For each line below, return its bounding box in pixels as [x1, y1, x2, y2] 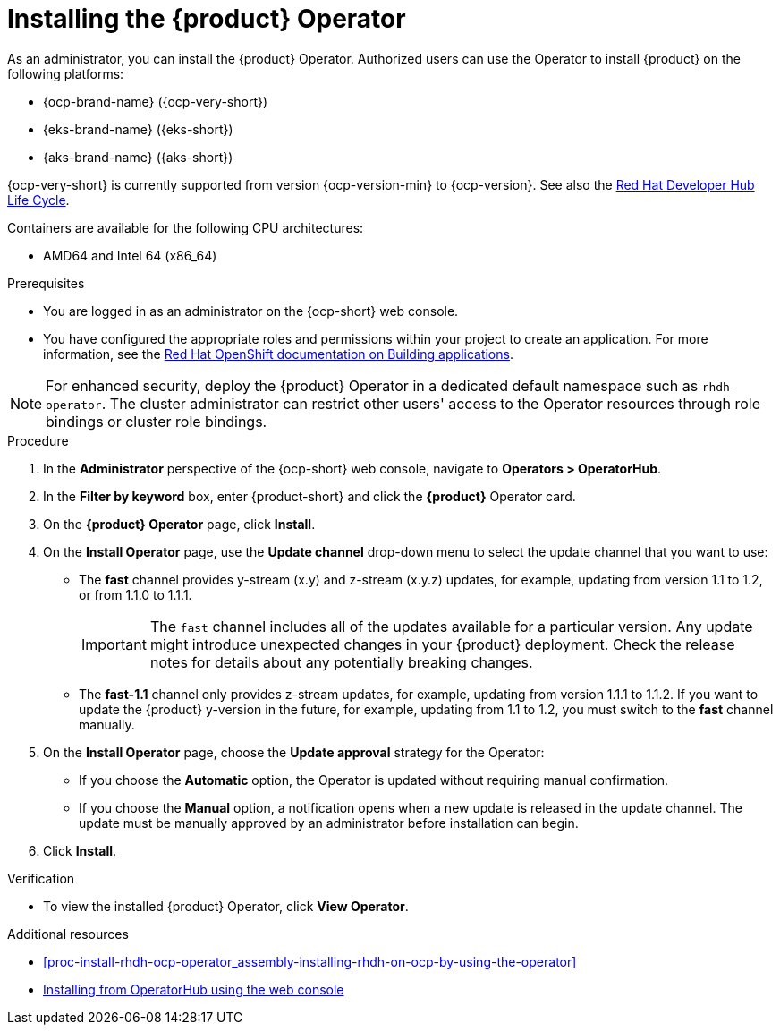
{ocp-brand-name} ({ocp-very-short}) [43, 93, 268, 109]
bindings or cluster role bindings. [46, 412, 267, 431]
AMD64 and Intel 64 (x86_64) [43, 247, 217, 263]
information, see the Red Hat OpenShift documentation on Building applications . [43, 345, 513, 362]
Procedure [7, 432, 69, 448]
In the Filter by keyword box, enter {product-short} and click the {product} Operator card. [43, 488, 576, 504]
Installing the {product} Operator [7, 4, 406, 34]
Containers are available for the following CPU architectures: [7, 219, 364, 235]
